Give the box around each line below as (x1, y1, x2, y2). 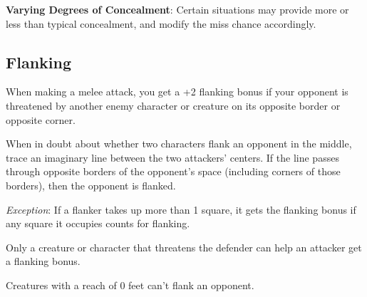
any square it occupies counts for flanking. (6, 216, 190, 231)
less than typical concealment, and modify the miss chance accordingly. (6, 16, 316, 31)
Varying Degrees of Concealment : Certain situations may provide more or (6, 2, 349, 16)
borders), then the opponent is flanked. (6, 177, 176, 192)
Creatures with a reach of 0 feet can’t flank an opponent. (6, 277, 254, 292)
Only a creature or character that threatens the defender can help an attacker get (6, 239, 362, 254)
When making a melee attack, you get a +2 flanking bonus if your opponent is (6, 84, 348, 99)
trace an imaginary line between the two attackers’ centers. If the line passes (6, 150, 339, 165)
